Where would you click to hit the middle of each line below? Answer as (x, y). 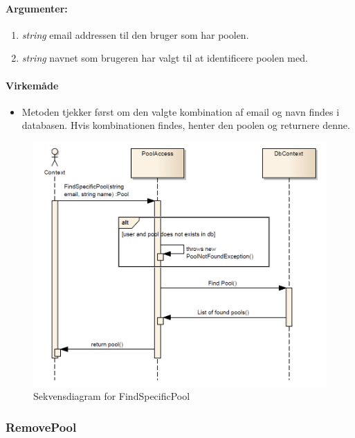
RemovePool (41, 427)
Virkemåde (32, 85)
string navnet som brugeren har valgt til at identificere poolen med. (165, 58)
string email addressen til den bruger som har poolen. (135, 34)
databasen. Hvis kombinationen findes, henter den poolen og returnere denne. (186, 125)
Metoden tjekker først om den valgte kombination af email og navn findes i (181, 111)
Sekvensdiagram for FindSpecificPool (112, 396)
